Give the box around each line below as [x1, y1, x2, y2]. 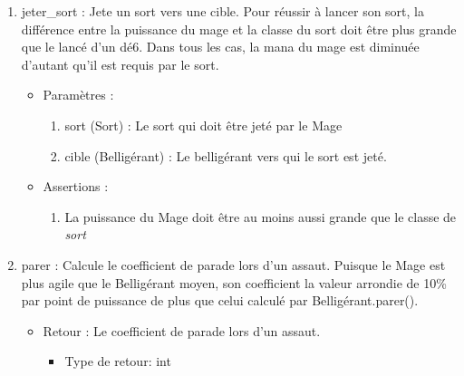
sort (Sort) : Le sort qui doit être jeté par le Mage [64, 115, 343, 134]
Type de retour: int [64, 352, 171, 371]
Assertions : [43, 177, 109, 196]
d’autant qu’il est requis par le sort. [21, 54, 219, 73]
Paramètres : [43, 85, 114, 104]
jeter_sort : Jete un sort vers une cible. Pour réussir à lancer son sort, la [21, 2, 424, 20]
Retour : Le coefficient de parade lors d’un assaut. [43, 321, 321, 340]
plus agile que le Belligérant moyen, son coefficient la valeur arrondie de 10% [21, 273, 447, 292]
